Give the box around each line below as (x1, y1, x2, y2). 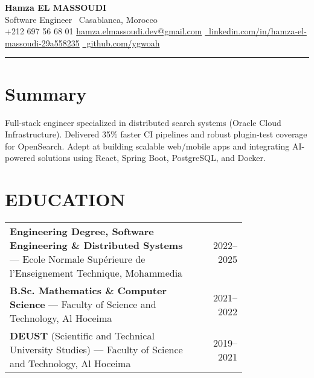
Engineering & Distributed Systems (10, 238, 183, 252)
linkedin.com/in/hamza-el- (209, 25, 307, 37)
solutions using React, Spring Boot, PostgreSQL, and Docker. (37, 151, 266, 164)
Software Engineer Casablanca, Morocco (5, 13, 158, 25)
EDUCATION (5, 187, 126, 212)
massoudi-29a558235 (5, 36, 80, 49)
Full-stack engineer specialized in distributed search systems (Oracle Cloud (5, 116, 281, 128)
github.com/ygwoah (86, 36, 160, 49)
